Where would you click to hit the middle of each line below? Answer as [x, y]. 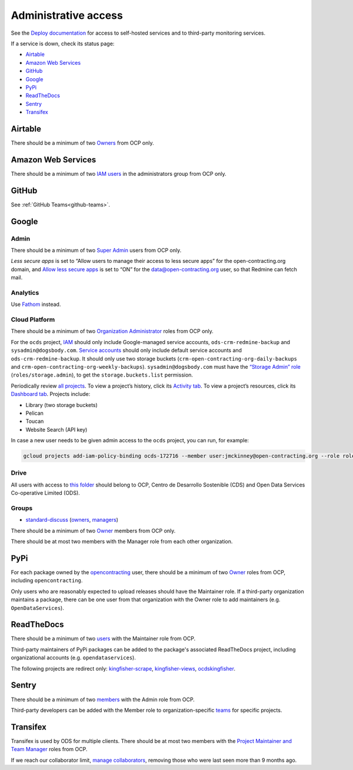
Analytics [25, 292]
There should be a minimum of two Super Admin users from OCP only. [96, 250]
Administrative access [67, 15]
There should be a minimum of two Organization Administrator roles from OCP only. [112, 331]
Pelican [35, 413]
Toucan [35, 421]
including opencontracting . [47, 581]
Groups [22, 508]
